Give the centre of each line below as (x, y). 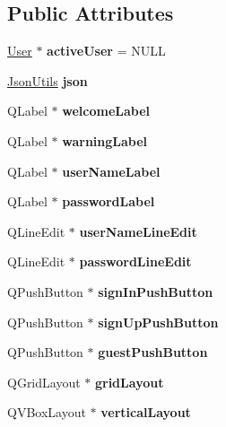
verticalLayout (146, 412)
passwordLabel (109, 201)
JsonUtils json (48, 80)
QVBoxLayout (47, 412)
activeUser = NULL (106, 51)
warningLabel (105, 140)
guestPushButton (153, 352)
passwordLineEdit (135, 261)
